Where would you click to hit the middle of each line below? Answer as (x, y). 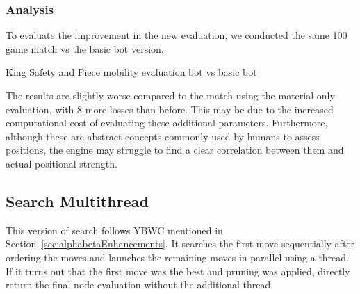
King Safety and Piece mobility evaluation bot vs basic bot (131, 72)
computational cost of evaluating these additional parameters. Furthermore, (167, 123)
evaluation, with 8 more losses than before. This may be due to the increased (170, 109)
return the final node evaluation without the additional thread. (140, 285)
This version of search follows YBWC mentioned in (114, 230)
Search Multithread (77, 201)
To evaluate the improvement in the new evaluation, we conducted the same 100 (177, 35)
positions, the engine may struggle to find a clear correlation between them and (175, 150)
